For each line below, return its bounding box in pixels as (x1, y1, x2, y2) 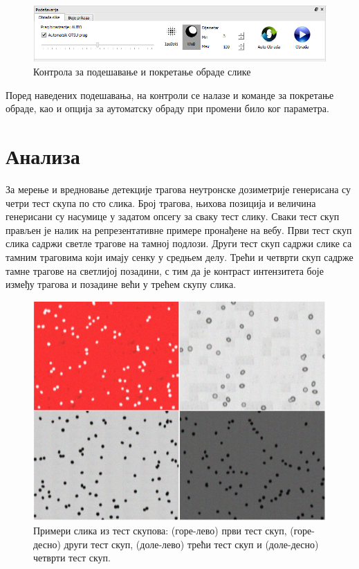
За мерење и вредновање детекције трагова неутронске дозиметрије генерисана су (6, 181, 351, 196)
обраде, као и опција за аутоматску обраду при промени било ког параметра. (6, 101, 329, 116)
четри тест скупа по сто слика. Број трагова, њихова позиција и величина (6, 195, 316, 210)
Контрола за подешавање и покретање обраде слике (33, 64, 251, 79)
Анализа (6, 142, 80, 170)
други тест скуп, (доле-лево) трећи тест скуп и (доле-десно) (64, 536, 319, 551)
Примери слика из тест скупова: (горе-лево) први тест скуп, (33, 523, 287, 538)
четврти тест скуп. (33, 550, 111, 565)
